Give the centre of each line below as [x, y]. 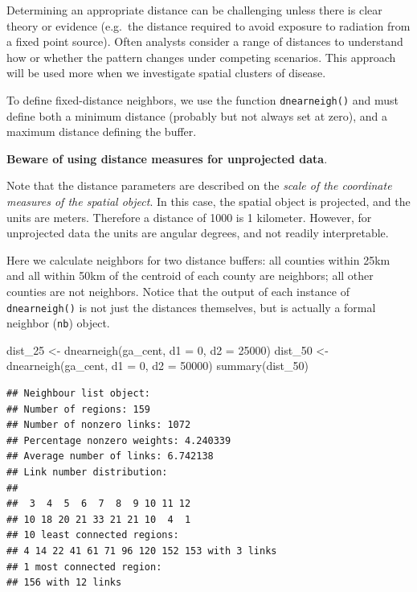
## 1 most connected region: [84, 567]
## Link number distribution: [87, 473]
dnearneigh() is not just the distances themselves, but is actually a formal [191, 307]
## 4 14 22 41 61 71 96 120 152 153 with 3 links [142, 551]
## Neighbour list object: [78, 394]
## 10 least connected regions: [93, 535]
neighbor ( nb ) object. [58, 323]
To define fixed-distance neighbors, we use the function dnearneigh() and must [202, 99]
